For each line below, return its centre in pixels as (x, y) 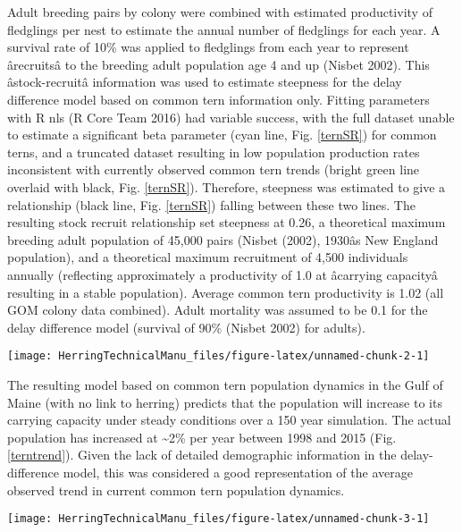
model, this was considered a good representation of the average (238, 472)
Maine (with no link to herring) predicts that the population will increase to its (225, 402)
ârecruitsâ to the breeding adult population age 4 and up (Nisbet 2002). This (218, 64)
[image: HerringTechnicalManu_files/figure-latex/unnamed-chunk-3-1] (218, 519)
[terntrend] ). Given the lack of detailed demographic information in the (202, 455)
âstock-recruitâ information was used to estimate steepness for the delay (205, 82)
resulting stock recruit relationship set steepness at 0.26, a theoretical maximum (227, 222)
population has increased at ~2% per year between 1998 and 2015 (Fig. (202, 437)
